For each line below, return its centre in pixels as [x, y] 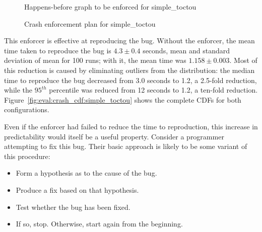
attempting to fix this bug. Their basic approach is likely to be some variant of [126, 146]
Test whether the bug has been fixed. [73, 207]
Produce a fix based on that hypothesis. [77, 189]
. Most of [243, 60]
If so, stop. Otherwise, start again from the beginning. [99, 224]
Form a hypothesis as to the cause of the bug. [86, 173]
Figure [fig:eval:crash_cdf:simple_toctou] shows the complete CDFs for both [123, 99]
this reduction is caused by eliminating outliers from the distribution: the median [129, 70]
